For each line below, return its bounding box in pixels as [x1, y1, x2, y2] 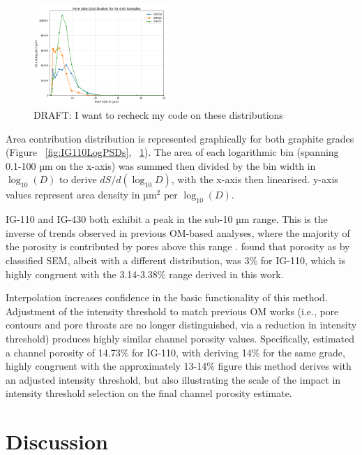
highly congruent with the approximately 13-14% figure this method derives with [6, 359, 352, 373]
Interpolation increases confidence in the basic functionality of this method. [6, 290, 328, 305]
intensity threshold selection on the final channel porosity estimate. [6, 386, 292, 400]
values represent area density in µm [6, 187, 157, 202]
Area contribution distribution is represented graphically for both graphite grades [6, 131, 354, 145]
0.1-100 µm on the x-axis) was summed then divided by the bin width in [6, 158, 316, 173]
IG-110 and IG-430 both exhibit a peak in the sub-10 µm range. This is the [6, 212, 328, 226]
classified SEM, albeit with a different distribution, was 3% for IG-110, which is [6, 252, 345, 267]
